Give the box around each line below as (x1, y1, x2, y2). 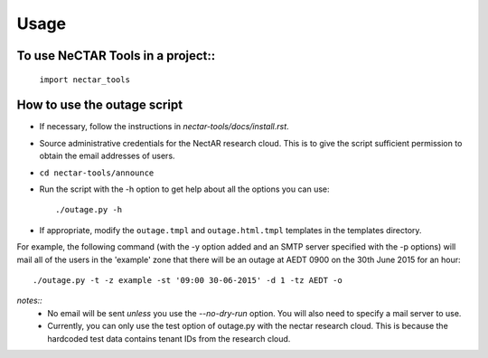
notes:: (16, 295, 42, 306)
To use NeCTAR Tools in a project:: (16, 48, 216, 63)
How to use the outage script (16, 98, 183, 113)
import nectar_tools (39, 74, 131, 85)
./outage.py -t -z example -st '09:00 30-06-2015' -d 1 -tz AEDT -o (33, 275, 343, 285)
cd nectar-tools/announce (39, 167, 155, 178)
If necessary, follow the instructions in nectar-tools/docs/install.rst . (39, 121, 289, 132)
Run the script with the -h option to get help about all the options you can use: (39, 184, 330, 194)
